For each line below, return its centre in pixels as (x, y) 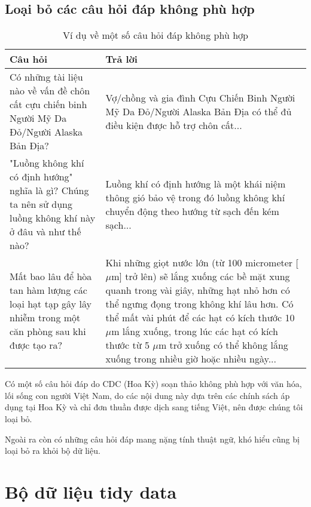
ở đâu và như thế (45, 232)
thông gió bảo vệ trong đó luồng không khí (195, 197)
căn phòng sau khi (48, 331)
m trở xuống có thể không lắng (223, 345)
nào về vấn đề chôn (50, 91)
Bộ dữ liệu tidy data (91, 491)
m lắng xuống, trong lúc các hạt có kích (195, 331)
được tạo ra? (36, 345)
